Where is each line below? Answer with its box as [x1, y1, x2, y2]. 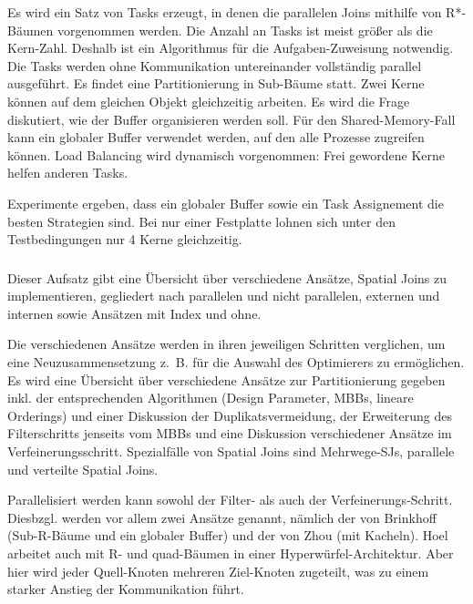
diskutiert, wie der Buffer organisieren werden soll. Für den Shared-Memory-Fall [7, 109, 456, 128]
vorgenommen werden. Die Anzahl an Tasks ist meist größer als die [57, 20, 433, 39]
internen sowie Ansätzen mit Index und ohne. [7, 303, 262, 322]
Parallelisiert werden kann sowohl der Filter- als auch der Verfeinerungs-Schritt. [7, 490, 453, 509]
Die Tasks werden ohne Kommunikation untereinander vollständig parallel [7, 56, 422, 75]
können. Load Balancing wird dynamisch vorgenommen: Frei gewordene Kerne [7, 145, 445, 164]
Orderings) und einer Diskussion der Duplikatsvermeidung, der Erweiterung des [7, 405, 452, 425]
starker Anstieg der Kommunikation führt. [7, 579, 244, 599]
